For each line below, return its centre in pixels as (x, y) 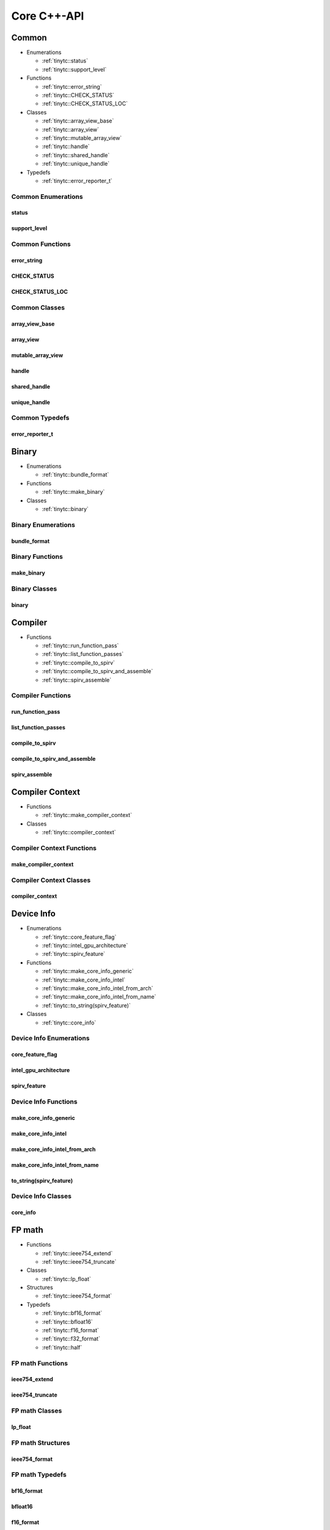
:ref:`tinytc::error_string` (72, 86)
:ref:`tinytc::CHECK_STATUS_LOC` (85, 103)
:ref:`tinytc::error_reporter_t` (77, 181)
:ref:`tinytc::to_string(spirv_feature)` (86, 1005)
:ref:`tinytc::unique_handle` (76, 164)
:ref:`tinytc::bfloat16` (67, 1321)
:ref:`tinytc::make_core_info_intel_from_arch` (97, 988)
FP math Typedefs (39, 1475)
